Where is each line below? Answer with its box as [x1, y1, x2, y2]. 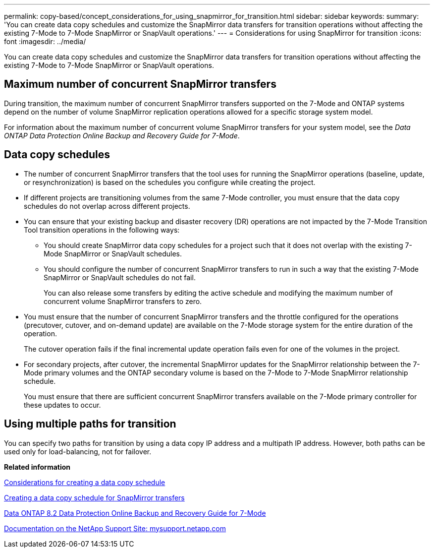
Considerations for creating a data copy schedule [4, 478, 165, 487]
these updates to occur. [24, 400, 101, 409]
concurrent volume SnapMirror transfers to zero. [44, 297, 202, 306]
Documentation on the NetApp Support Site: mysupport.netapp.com [4, 524, 226, 533]
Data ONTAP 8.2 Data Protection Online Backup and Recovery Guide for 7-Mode [4, 508, 266, 517]
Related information [4, 462, 71, 471]
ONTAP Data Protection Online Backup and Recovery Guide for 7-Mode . [4, 131, 240, 140]
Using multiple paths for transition [4, 418, 176, 430]
